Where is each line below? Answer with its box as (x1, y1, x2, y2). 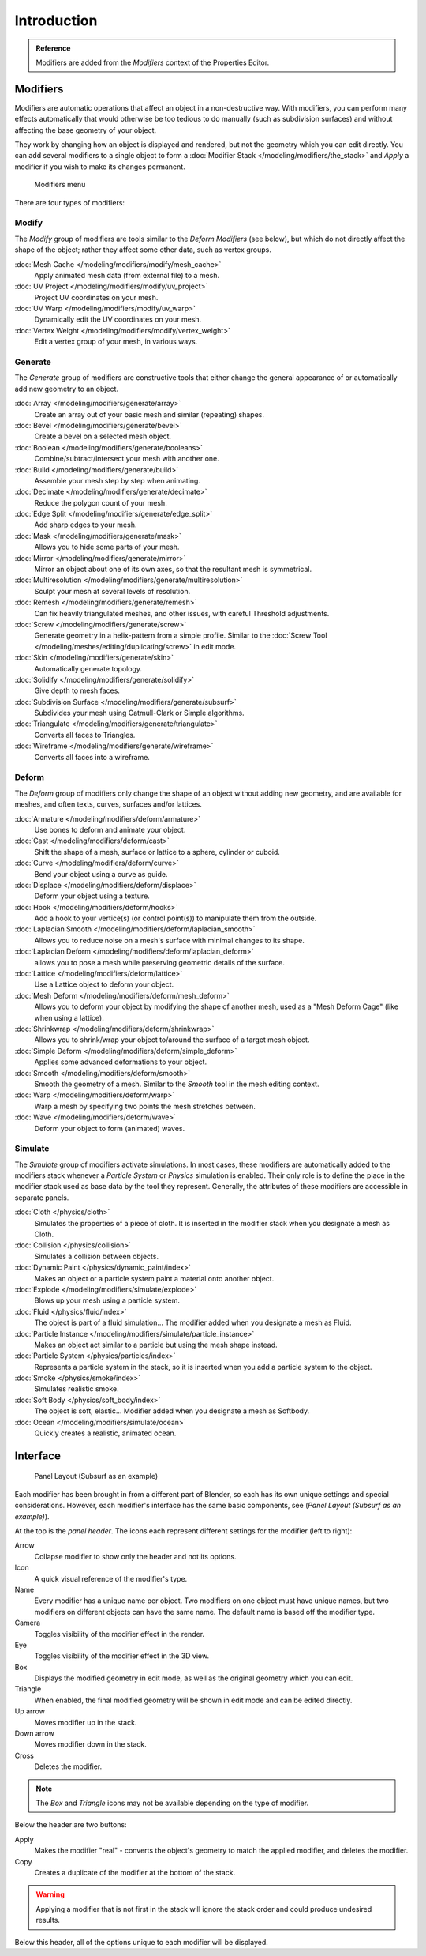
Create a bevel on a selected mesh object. (34, 431, 172, 442)
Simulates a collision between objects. (34, 1251, 159, 1261)
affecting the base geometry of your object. (14, 125, 157, 134)
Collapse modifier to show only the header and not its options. (34, 1552, 237, 1561)
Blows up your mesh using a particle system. (34, 1296, 181, 1305)
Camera (14, 1618, 41, 1627)
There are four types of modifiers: (14, 197, 125, 207)
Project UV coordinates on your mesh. (34, 292, 159, 302)
